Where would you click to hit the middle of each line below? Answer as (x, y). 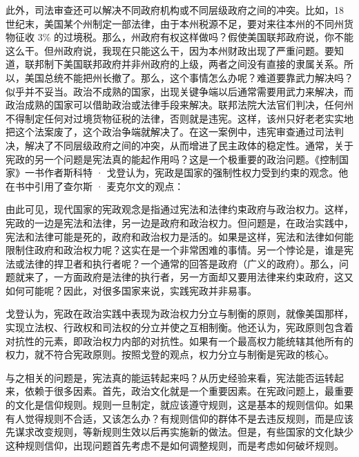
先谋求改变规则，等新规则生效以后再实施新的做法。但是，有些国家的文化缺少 (179, 432)
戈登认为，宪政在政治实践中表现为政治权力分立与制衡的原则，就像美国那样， (179, 314)
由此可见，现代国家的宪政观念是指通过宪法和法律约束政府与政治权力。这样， (179, 209)
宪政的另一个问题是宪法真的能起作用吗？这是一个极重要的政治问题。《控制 (172, 159)
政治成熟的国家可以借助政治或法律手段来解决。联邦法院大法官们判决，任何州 (179, 105)
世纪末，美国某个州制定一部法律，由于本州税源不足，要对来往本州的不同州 (175, 23)
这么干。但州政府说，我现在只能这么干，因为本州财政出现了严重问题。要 (170, 50)
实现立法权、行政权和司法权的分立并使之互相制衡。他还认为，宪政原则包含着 (179, 327)
